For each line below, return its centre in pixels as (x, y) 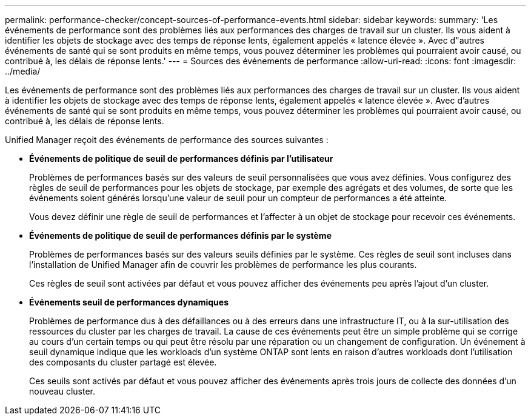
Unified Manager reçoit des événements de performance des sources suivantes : (167, 140)
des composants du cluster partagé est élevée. (123, 362)
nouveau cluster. (62, 391)
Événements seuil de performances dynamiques (129, 302)
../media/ (23, 71)
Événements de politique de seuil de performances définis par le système (180, 235)
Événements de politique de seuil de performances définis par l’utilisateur (181, 158)
